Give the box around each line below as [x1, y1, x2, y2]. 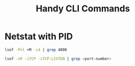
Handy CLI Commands [36, 3, 130, 14]
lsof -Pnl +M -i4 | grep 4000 [4, 47, 67, 52]
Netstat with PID [4, 31, 73, 42]
